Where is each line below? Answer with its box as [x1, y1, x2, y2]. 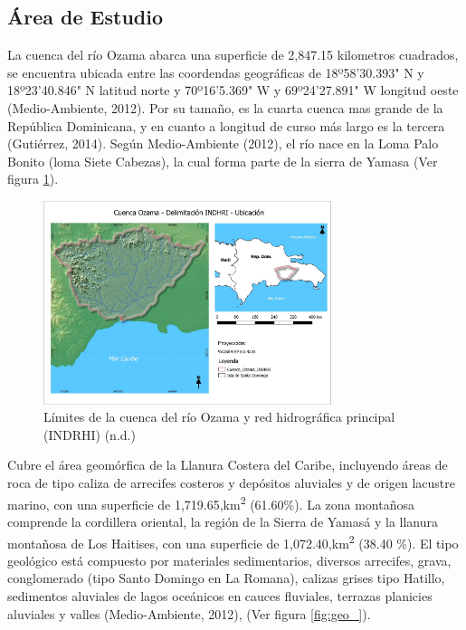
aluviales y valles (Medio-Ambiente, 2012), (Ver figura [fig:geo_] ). [7, 604, 371, 623]
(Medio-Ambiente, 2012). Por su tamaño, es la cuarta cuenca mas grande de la [7, 98, 443, 117]
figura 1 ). [7, 169, 59, 188]
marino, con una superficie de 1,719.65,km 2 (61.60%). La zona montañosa [7, 492, 415, 513]
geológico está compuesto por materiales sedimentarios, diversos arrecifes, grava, [7, 550, 452, 569]
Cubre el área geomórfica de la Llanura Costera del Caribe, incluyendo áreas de [7, 455, 448, 474]
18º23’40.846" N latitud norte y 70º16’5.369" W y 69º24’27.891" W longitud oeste [7, 81, 459, 100]
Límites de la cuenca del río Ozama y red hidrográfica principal [43, 407, 395, 426]
